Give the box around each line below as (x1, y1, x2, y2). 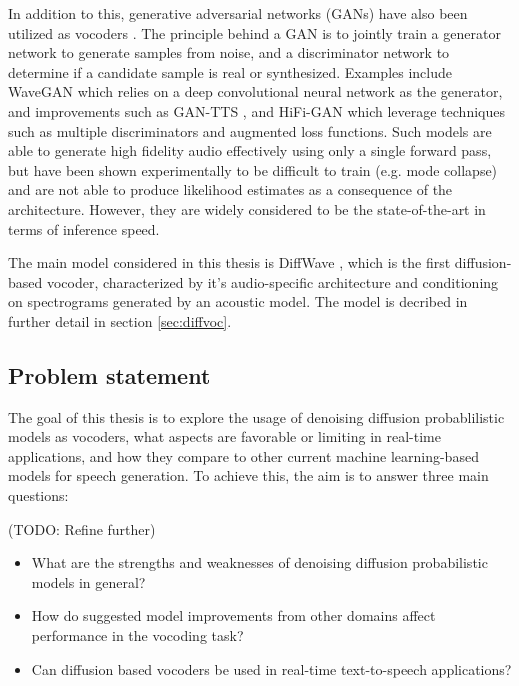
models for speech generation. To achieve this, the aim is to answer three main (8, 465, 489, 486)
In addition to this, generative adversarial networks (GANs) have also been (8, 3, 468, 23)
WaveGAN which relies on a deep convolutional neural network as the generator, (8, 81, 503, 102)
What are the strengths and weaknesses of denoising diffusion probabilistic (31, 552, 488, 573)
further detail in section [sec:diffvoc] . (8, 310, 232, 331)
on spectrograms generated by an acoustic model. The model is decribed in (8, 291, 468, 312)
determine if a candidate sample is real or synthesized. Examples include (8, 61, 453, 82)
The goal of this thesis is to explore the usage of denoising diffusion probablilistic (8, 406, 505, 427)
